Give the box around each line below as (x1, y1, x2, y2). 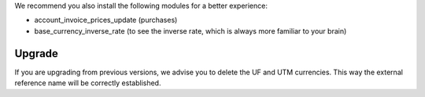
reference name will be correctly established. (14, 78, 161, 88)
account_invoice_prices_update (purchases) (34, 16, 178, 25)
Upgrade (14, 47, 59, 60)
